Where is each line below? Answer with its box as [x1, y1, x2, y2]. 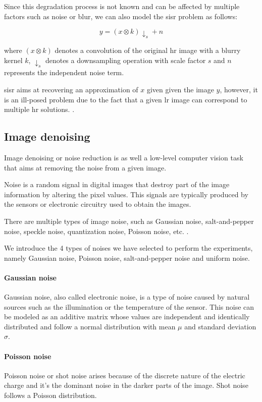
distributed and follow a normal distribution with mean [4, 321, 176, 331]
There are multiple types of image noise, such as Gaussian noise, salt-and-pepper [4, 215, 254, 226]
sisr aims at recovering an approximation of [4, 84, 138, 94]
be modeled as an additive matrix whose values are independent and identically [4, 311, 250, 322]
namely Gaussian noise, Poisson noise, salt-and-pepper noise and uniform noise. [4, 252, 250, 263]
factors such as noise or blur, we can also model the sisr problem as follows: [4, 11, 238, 21]
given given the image [146, 84, 214, 94]
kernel [4, 55, 23, 66]
